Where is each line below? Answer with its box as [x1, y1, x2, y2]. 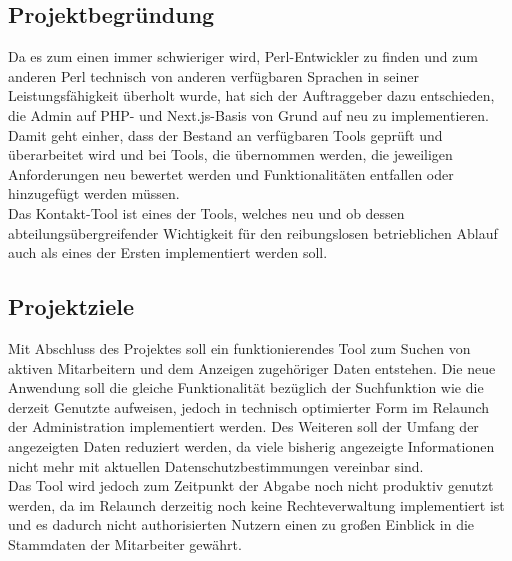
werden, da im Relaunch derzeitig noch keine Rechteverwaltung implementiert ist [8, 494, 505, 515]
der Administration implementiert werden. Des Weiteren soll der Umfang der [8, 416, 479, 437]
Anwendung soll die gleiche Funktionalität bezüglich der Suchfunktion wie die [8, 377, 484, 398]
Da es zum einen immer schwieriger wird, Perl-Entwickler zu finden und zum [8, 46, 478, 67]
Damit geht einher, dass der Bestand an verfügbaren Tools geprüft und [8, 124, 443, 145]
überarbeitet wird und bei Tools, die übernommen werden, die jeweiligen [8, 144, 453, 165]
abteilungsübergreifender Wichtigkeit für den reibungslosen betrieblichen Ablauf [8, 222, 498, 243]
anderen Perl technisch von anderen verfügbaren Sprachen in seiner [8, 65, 419, 86]
